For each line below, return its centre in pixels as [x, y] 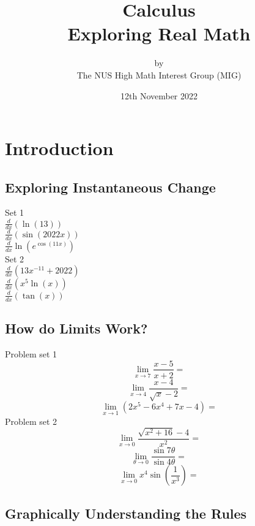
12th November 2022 [159, 95]
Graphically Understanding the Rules [126, 513]
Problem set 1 [31, 353]
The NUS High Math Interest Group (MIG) [159, 74]
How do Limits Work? [76, 328]
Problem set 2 [31, 421]
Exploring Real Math [159, 33]
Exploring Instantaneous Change [110, 187]
